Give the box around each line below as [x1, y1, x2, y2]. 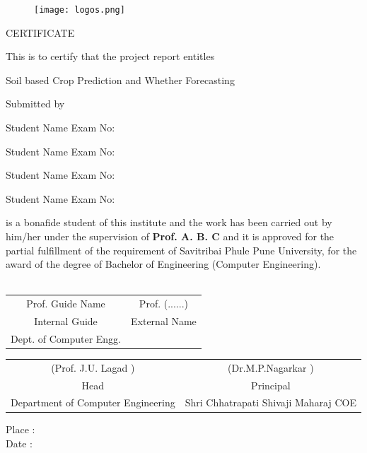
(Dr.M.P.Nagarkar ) [228, 360, 314, 375]
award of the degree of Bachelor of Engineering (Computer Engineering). [6, 257, 321, 271]
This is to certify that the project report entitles [6, 49, 215, 64]
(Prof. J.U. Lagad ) [51, 360, 135, 375]
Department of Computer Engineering [11, 395, 175, 410]
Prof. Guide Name [26, 296, 105, 311]
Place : [6, 422, 35, 437]
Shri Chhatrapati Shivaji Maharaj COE [185, 395, 356, 410]
